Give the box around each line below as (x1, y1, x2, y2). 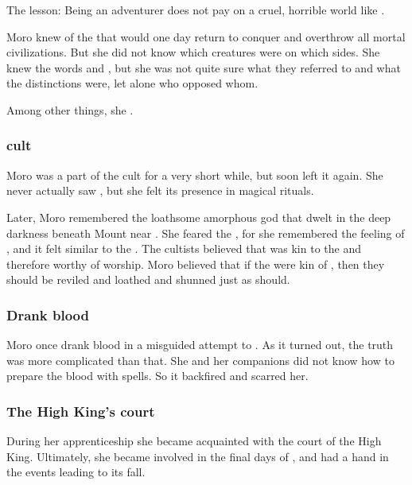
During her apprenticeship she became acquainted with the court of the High (6, 433, 382, 449)
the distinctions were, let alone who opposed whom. (6, 75, 258, 91)
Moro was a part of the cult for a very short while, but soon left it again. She (6, 166, 383, 183)
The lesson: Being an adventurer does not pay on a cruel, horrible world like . (6, 2, 385, 17)
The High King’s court (6, 401, 155, 421)
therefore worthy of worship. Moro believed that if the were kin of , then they (6, 255, 385, 272)
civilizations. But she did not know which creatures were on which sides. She (6, 44, 380, 60)
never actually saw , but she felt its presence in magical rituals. (6, 182, 314, 199)
